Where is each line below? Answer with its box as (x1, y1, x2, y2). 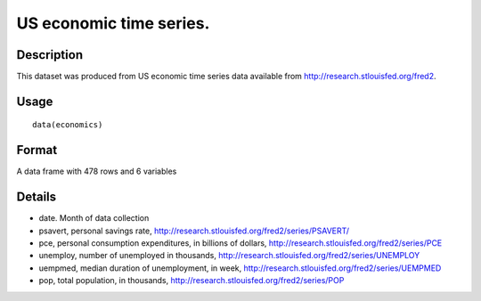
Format (16, 142, 58, 158)
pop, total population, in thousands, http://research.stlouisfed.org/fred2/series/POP (38, 275, 345, 286)
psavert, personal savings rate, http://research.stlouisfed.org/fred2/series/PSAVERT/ (38, 225, 350, 236)
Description (16, 47, 84, 62)
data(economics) (32, 120, 103, 130)
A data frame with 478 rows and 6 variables (16, 166, 177, 177)
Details (16, 190, 57, 205)
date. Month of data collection (38, 213, 150, 224)
